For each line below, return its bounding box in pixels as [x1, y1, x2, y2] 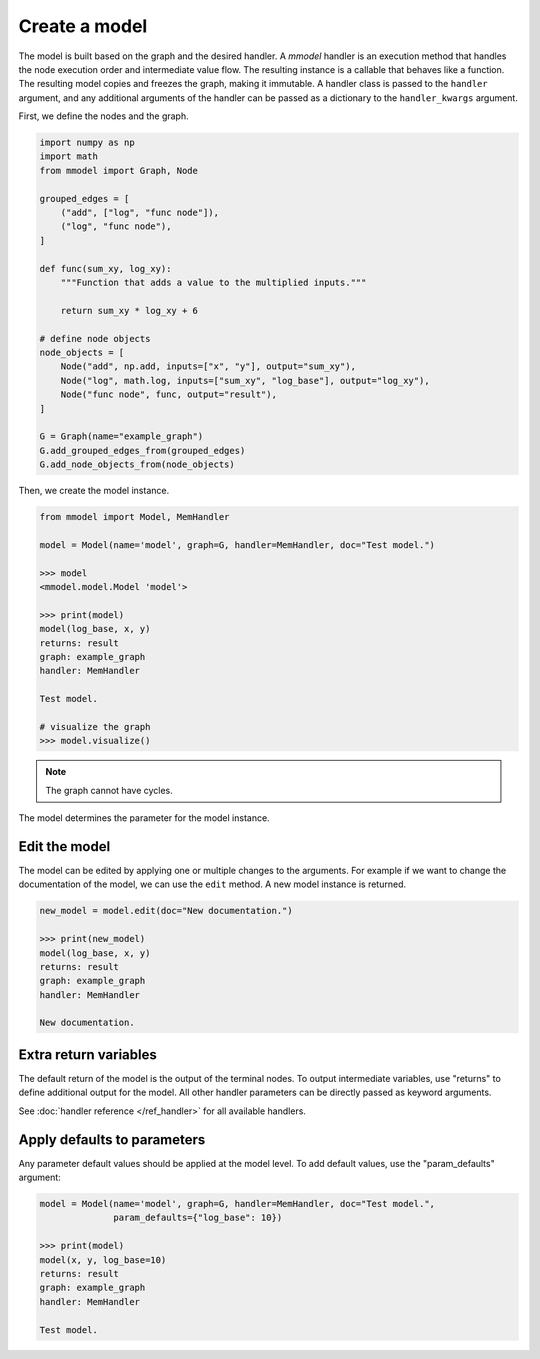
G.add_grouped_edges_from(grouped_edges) [39, 445, 246, 456]
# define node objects [39, 333, 151, 344]
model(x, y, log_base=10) [39, 1254, 167, 1265]
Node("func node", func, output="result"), [60, 389, 277, 400]
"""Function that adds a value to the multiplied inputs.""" [60, 277, 367, 288]
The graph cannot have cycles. [45, 784, 174, 796]
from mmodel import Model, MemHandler [39, 511, 230, 523]
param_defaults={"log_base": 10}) [113, 1212, 283, 1224]
